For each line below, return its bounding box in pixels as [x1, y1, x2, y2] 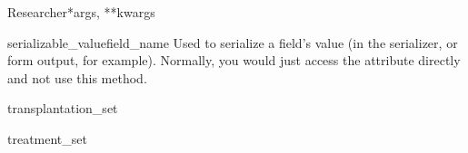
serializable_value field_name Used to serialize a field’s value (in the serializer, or [7, 33, 458, 52]
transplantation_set [7, 99, 118, 118]
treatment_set [7, 129, 87, 148]
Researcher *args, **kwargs [7, 3, 155, 21]
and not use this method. [7, 68, 147, 87]
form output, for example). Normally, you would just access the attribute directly [7, 51, 461, 70]
